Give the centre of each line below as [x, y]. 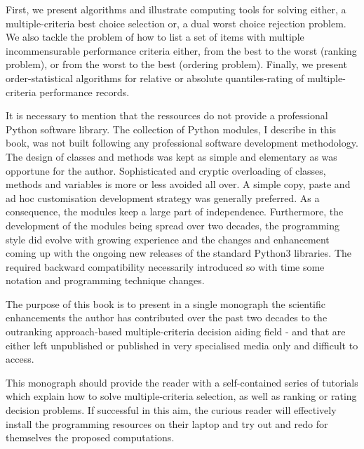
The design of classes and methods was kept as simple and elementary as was [171, 156]
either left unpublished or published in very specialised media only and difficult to [182, 345]
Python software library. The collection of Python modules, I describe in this [171, 129]
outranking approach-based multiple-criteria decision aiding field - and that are [176, 331]
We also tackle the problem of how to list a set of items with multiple [155, 37]
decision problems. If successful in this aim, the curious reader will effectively [171, 410]
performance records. [85, 92]
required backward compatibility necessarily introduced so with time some [165, 266]
